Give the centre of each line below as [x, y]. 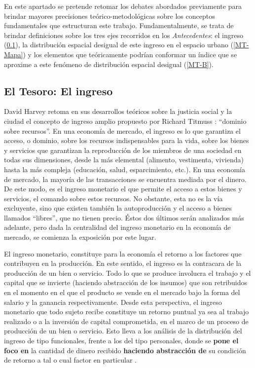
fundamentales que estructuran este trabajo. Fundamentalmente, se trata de [119, 25]
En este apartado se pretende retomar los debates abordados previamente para [123, 6]
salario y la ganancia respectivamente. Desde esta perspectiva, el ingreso [113, 302]
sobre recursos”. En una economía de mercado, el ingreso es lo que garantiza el [122, 130]
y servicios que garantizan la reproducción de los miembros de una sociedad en [123, 150]
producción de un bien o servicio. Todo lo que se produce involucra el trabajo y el [127, 273]
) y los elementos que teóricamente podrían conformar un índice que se [130, 54]
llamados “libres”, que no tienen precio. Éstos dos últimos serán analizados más [124, 217]
